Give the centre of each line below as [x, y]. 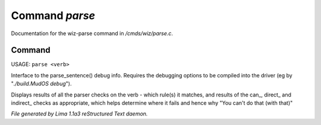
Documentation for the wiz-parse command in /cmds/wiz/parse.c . [92, 33]
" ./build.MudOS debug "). [41, 84]
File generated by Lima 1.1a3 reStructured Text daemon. [79, 114]
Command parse [53, 15]
